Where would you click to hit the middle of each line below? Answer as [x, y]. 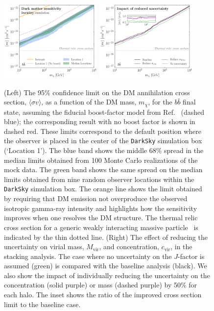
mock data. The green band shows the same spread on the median [103, 169]
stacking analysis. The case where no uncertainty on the [88, 256]
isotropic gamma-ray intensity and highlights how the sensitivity [101, 208]
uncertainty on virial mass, [44, 246]
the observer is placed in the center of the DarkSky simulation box [103, 141]
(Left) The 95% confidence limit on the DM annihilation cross [97, 92]
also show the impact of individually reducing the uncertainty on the [107, 275]
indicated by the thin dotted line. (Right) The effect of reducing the [106, 237]
